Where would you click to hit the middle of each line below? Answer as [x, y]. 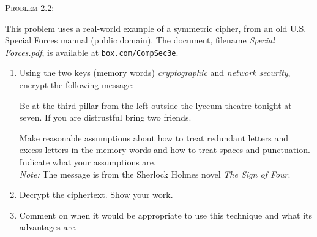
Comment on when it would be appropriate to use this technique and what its [166, 215]
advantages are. [48, 227]
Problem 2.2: [30, 7]
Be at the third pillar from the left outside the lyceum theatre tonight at [155, 105]
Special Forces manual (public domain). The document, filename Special [140, 40]
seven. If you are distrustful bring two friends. [105, 117]
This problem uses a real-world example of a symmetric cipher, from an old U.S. [156, 28]
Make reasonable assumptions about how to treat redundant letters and [154, 137]
